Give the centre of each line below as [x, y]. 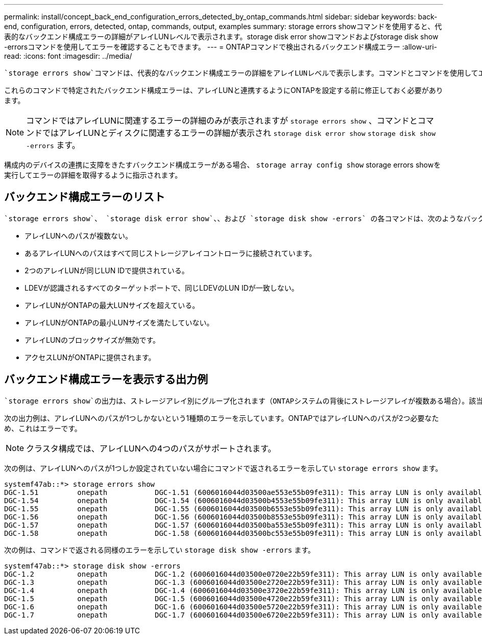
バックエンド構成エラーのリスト [85, 197]
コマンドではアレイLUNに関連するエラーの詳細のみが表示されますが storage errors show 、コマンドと [222, 121]
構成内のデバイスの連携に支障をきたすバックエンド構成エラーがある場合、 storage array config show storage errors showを [223, 165]
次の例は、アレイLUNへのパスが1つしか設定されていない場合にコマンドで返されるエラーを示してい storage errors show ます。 [223, 468]
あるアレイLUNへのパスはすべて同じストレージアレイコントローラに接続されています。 [171, 253]
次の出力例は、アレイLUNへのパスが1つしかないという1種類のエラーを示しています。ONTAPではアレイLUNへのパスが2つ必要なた [222, 418]
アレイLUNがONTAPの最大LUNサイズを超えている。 [112, 305]
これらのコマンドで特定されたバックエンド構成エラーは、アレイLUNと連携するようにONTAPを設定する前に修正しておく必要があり [224, 90]
